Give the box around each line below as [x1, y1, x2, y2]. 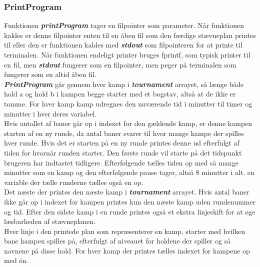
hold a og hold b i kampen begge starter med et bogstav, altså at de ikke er [4, 88, 236, 99]
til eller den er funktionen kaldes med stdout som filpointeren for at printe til [4, 39, 242, 50]
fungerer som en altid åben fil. [4, 69, 96, 79]
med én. [4, 255, 28, 265]
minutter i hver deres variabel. [4, 108, 97, 118]
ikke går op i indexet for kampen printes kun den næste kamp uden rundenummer [4, 196, 256, 206]
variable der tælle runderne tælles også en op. [4, 176, 143, 187]
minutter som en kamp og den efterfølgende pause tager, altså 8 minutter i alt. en [4, 167, 254, 177]
